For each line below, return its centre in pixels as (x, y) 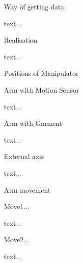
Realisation (21, 40)
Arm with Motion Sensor (41, 89)
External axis (24, 156)
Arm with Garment (33, 123)
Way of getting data (34, 6)
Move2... (17, 239)
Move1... (17, 206)
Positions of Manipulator (41, 73)
